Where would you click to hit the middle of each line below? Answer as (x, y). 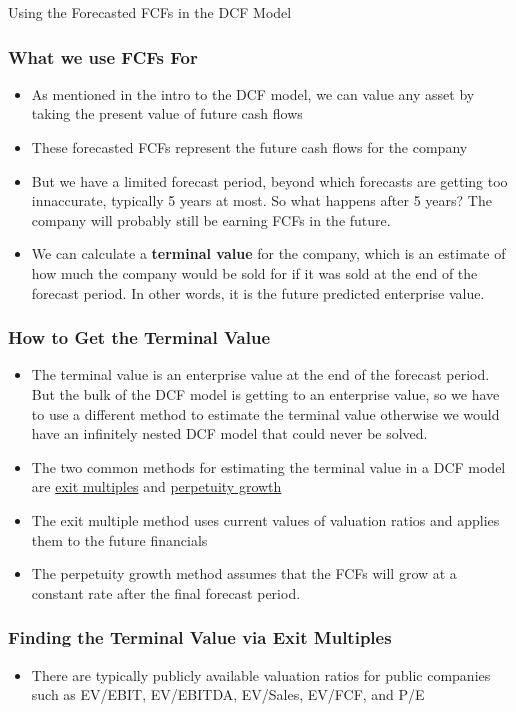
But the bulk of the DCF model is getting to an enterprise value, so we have (265, 393)
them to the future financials (119, 539)
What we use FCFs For (103, 56)
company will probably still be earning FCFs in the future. (211, 219)
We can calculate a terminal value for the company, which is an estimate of (268, 253)
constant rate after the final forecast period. (166, 592)
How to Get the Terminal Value (139, 337)
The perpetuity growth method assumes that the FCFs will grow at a (244, 573)
